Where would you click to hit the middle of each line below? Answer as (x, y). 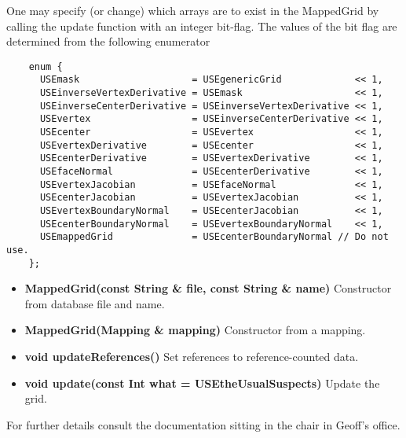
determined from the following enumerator (108, 41)
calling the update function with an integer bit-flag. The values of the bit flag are (202, 26)
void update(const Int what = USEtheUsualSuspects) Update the (202, 383)
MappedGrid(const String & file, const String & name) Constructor (208, 288)
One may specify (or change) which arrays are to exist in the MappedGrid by (193, 10)
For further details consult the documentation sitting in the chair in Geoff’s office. (203, 424)
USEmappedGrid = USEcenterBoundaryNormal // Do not (214, 237)
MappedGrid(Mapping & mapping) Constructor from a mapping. (195, 330)
